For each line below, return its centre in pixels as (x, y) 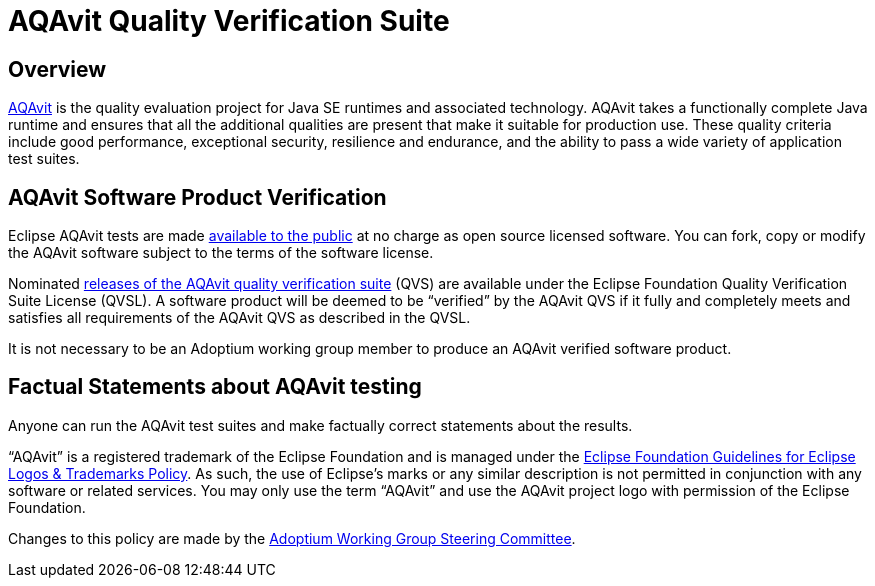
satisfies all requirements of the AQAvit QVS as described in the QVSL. (239, 318)
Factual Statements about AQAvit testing (215, 387)
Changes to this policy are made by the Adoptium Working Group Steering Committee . (292, 538)
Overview (57, 69)
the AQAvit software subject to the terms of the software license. (221, 253)
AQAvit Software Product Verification (197, 197)
